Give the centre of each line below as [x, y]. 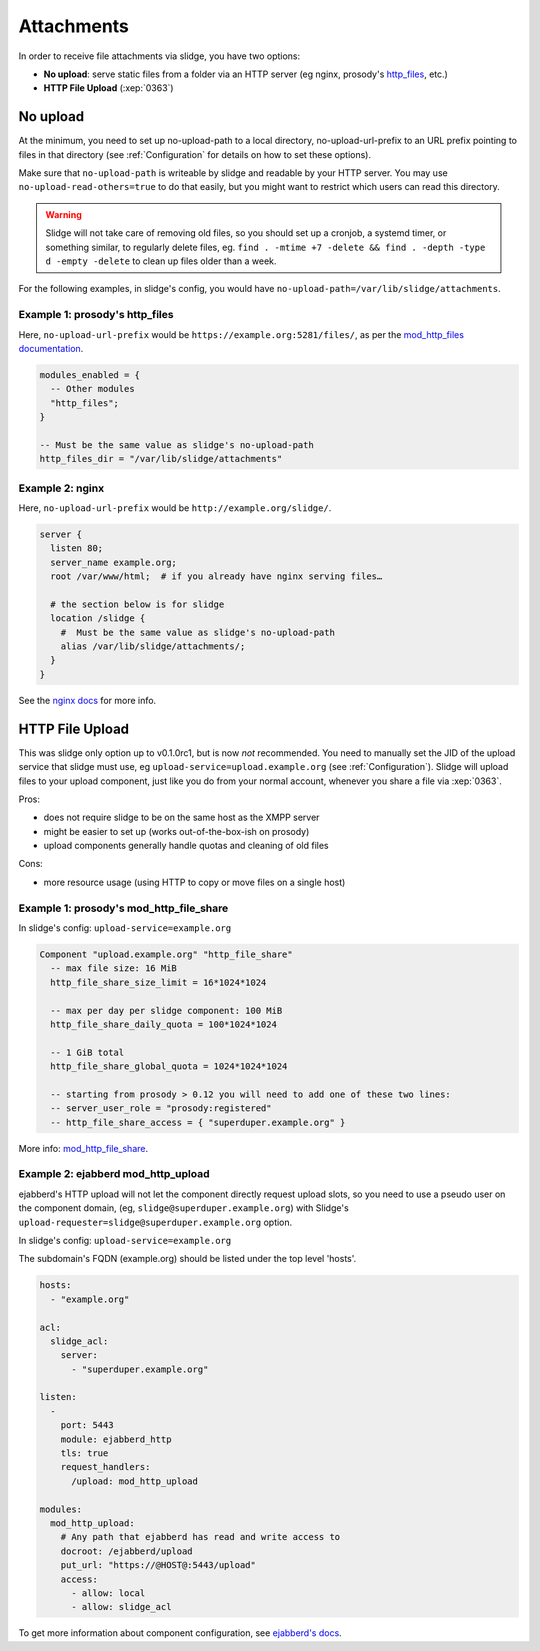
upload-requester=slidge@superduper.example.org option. [155, 1222]
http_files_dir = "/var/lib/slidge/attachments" [161, 459]
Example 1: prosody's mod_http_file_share [123, 908]
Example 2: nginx [61, 488]
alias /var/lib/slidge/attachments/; [153, 646]
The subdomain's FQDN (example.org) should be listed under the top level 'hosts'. [187, 1259]
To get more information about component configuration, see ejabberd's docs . [180, 1633]
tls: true [84, 1453]
